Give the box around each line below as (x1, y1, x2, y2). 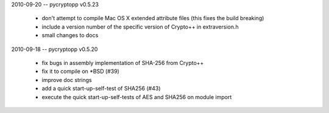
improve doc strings (41, 76, 92, 83)
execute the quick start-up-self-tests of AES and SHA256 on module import (41, 93, 232, 100)
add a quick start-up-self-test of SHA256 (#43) (41, 85, 161, 92)
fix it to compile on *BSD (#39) (41, 67, 120, 75)
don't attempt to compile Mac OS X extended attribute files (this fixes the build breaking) (41, 15, 264, 22)
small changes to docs (41, 32, 99, 39)
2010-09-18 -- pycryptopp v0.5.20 (11, 46, 98, 53)
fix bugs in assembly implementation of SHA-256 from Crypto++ (41, 59, 204, 66)
